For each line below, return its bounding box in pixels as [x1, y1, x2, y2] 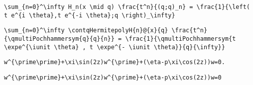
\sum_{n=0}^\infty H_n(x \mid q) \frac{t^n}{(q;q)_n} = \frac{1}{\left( [4, 3, 250, 10]
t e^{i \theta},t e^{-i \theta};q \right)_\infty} [4, 11, 175, 19]
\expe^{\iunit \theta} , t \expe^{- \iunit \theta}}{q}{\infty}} [4, 43, 225, 51]
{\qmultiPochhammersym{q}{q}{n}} [4, 35, 115, 42]
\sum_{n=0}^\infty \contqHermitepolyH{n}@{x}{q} [4, 27, 168, 34]
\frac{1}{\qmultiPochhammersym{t [125, 35, 236, 42]
